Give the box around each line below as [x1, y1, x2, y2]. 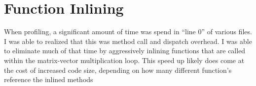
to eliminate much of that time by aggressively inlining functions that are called [4, 45, 246, 56]
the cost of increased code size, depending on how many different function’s [4, 64, 232, 75]
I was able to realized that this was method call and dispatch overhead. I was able [4, 36, 252, 46]
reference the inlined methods [4, 74, 93, 85]
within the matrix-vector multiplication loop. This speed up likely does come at [4, 55, 245, 65]
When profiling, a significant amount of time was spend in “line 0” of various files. [4, 26, 252, 37]
